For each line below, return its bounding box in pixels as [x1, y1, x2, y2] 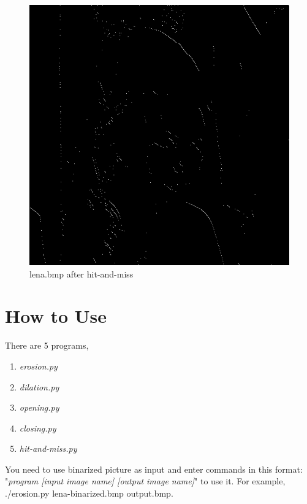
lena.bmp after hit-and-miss [29, 267, 134, 280]
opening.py [19, 401, 59, 414]
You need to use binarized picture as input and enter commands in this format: [5, 462, 303, 475]
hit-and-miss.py [19, 442, 77, 455]
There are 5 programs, [5, 339, 89, 352]
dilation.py [19, 380, 59, 393]
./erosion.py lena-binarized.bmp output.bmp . [5, 487, 173, 500]
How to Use [5, 303, 107, 328]
